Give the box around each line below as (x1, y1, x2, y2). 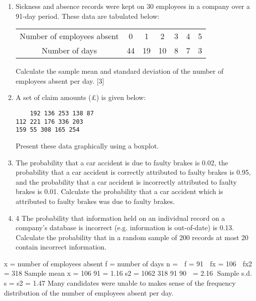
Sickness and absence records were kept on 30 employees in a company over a (15, 1, 250, 11)
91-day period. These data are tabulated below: (15, 10, 160, 21)
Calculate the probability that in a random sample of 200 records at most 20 (15, 232, 249, 242)
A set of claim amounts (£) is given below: (15, 92, 146, 102)
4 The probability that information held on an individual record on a (15, 212, 225, 223)
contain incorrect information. (15, 242, 106, 252)
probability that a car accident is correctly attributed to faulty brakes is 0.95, (15, 167, 251, 177)
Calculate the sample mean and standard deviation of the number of (15, 66, 224, 76)
